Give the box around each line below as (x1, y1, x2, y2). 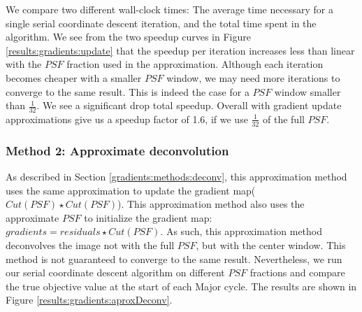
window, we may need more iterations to (166, 70, 340, 85)
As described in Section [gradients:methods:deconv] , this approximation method (6, 169, 347, 184)
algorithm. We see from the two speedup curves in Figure (6, 29, 251, 44)
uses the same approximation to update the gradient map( (6, 183, 256, 197)
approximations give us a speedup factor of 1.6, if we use (6, 111, 248, 126)
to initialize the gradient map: (84, 210, 212, 225)
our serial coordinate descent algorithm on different (6, 265, 225, 280)
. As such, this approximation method (160, 224, 323, 239)
